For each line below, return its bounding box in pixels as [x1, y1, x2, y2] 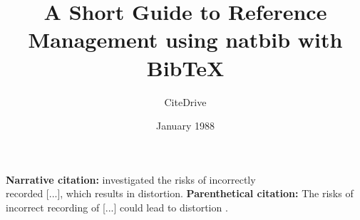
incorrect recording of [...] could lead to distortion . [6, 199, 228, 214]
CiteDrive [164, 94, 207, 109]
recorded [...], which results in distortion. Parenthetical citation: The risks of [6, 186, 354, 201]
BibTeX [146, 53, 225, 82]
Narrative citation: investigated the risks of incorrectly [6, 172, 256, 187]
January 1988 [156, 118, 215, 133]
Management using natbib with [28, 25, 343, 54]
